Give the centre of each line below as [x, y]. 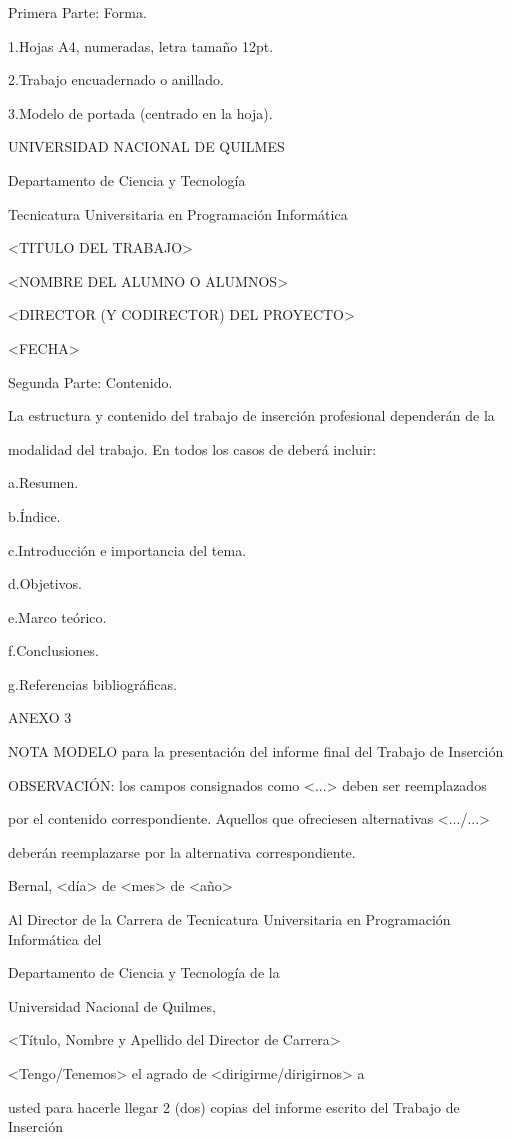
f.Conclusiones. [53, 650]
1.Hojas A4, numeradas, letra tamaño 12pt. [141, 45]
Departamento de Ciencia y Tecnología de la [144, 972]
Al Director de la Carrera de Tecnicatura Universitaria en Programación [229, 919]
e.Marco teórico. [57, 616]
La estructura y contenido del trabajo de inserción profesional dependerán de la [251, 415]
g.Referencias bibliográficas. [92, 683]
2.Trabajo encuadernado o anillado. [116, 79]
